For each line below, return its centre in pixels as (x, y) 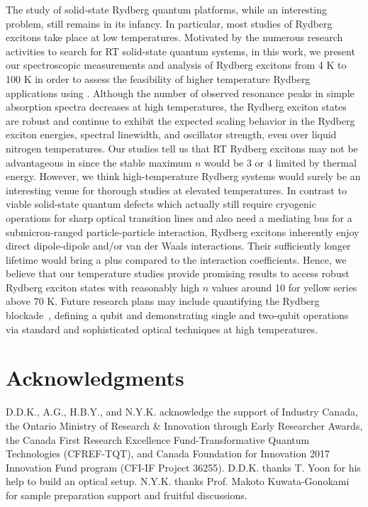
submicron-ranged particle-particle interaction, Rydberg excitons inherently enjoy (183, 232)
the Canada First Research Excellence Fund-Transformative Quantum (158, 439)
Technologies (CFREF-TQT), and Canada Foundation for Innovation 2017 (168, 453)
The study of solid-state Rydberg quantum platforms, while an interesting (166, 9)
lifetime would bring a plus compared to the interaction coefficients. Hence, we (176, 259)
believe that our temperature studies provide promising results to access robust (178, 273)
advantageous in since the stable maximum (99, 162)
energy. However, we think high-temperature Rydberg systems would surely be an (183, 176)
